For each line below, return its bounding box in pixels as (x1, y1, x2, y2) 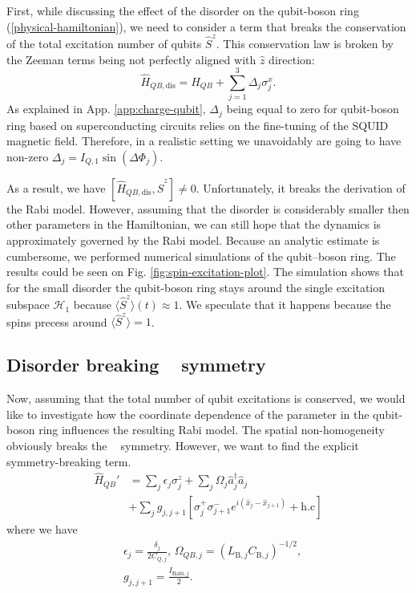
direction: (269, 51, 315, 67)
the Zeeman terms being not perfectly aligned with (6, 51, 256, 67)
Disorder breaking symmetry (6, 352, 266, 377)
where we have (6, 521, 78, 538)
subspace (6, 296, 50, 313)
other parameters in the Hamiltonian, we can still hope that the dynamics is (6, 216, 382, 233)
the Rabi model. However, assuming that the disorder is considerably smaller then (6, 200, 410, 217)
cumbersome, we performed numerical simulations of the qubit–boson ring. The (6, 247, 396, 264)
